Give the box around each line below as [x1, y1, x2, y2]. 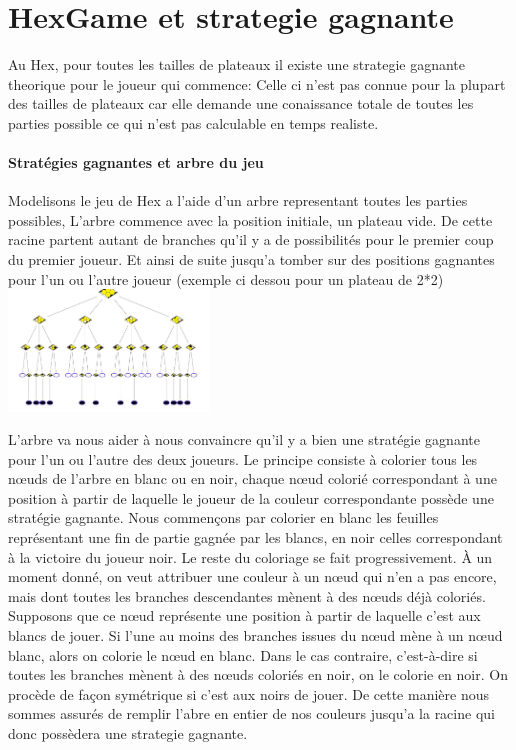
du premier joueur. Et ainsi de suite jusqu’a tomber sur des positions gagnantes [8, 249, 495, 270]
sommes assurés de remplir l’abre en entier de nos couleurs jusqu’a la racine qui [8, 703, 495, 724]
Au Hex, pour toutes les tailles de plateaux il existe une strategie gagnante [8, 54, 465, 75]
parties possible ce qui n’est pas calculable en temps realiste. [8, 112, 379, 133]
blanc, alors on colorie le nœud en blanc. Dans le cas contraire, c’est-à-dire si [8, 644, 478, 665]
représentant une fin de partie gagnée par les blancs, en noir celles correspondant [8, 527, 503, 548]
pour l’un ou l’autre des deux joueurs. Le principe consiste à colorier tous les [8, 448, 478, 469]
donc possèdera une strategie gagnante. [8, 723, 248, 743]
